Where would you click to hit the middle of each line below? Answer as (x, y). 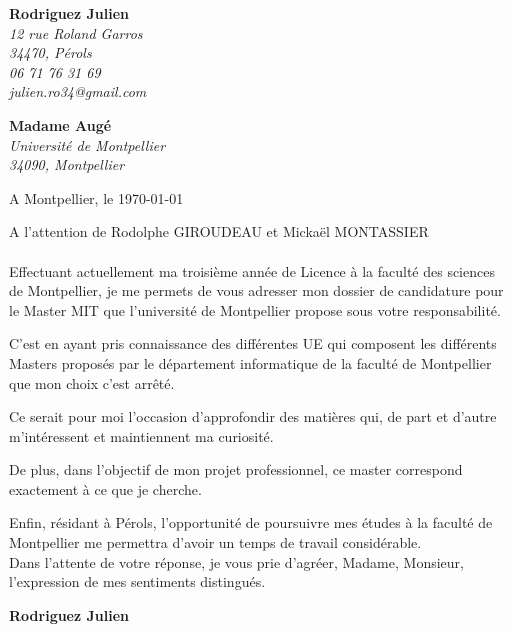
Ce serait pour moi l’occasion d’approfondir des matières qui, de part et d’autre (253, 416)
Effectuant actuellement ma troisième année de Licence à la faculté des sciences (252, 270)
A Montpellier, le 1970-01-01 (96, 197)
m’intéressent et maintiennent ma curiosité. (141, 435)
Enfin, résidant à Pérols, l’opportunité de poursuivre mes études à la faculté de (251, 522)
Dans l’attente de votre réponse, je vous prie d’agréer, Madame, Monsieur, (236, 561)
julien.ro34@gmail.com (78, 91)
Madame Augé (60, 124)
